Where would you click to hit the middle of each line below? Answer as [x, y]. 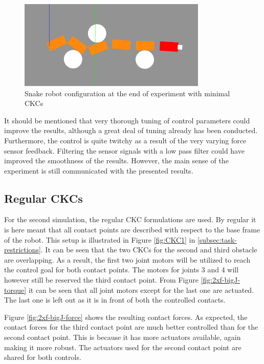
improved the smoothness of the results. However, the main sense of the [116, 160]
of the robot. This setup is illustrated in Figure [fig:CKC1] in [100, 239]
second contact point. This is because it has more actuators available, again [123, 337]
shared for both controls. [43, 357]
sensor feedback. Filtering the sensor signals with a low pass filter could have [124, 150]
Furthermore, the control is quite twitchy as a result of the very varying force [125, 140]
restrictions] [23, 250]
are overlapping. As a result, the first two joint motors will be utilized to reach [127, 259]
